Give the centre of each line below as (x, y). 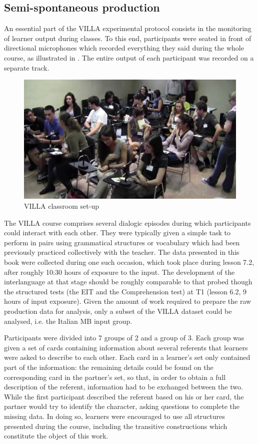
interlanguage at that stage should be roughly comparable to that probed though (128, 282)
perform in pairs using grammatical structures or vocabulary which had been (122, 242)
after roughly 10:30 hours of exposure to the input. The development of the (119, 272)
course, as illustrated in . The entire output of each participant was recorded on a (129, 57)
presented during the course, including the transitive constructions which (116, 426)
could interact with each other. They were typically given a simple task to (117, 233)
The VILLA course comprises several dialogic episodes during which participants (127, 223)
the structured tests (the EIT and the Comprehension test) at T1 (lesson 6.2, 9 (125, 291)
